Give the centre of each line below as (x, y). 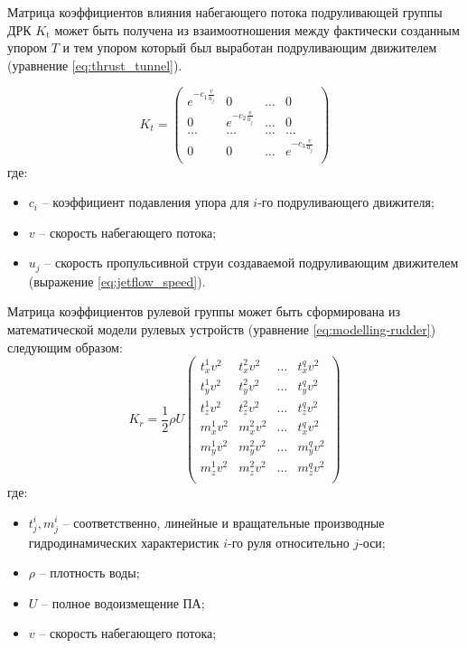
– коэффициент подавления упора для (145, 202)
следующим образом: (65, 347)
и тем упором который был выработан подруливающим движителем (250, 47)
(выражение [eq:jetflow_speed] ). (117, 281)
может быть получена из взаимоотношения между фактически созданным (257, 29)
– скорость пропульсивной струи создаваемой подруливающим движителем (252, 263)
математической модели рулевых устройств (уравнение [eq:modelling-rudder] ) (222, 329)
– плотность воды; (89, 573)
